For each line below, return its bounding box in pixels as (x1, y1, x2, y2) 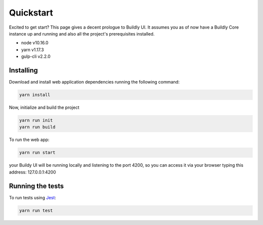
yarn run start (19, 150, 56, 156)
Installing (9, 66, 38, 74)
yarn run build (19, 124, 56, 130)
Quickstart (9, 7, 54, 18)
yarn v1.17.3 (21, 47, 44, 52)
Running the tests (9, 182, 64, 190)
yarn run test (19, 208, 53, 213)
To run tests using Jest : (9, 194, 56, 200)
